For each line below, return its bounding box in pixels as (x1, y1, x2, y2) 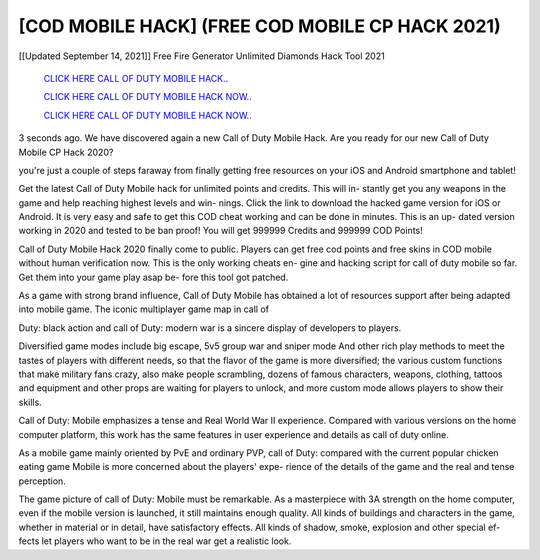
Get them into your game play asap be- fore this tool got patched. (18, 271, 289, 283)
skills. (18, 396, 42, 408)
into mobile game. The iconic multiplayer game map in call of (18, 303, 270, 315)
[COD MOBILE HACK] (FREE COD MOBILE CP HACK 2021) (18, 15, 501, 37)
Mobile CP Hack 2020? (18, 146, 114, 158)
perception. (18, 475, 67, 487)
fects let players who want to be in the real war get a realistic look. (18, 535, 292, 547)
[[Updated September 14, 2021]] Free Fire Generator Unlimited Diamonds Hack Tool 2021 (18, 50, 385, 62)
